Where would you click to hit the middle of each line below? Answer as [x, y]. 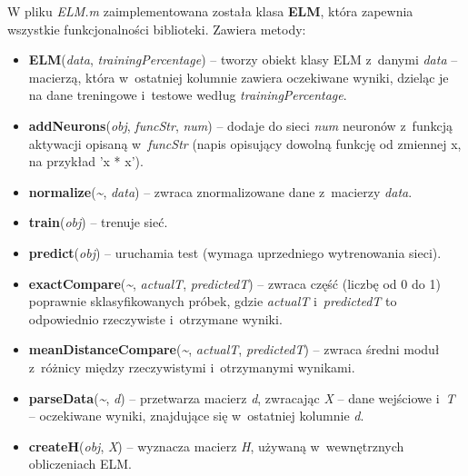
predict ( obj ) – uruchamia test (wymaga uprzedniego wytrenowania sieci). [235, 252]
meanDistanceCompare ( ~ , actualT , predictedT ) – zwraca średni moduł [234, 349]
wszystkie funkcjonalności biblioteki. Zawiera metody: [157, 29]
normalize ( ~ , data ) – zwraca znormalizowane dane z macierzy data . [220, 191]
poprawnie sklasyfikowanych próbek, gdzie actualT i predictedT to [213, 301]
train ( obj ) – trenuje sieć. [98, 222]
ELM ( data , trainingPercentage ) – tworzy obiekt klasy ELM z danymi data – [243, 59]
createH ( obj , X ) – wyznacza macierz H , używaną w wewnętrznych [216, 446]
